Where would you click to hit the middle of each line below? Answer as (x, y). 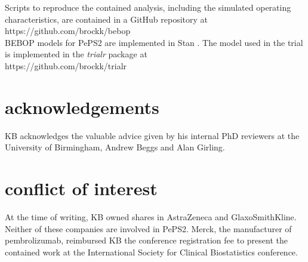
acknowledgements (82, 107)
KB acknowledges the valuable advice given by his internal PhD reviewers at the (152, 135)
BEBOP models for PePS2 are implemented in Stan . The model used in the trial (154, 42)
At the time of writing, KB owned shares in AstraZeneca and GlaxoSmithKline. (151, 217)
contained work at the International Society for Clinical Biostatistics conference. (151, 252)
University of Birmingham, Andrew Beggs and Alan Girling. (115, 147)
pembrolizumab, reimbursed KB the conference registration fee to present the (146, 240)
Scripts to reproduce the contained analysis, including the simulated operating (148, 7)
